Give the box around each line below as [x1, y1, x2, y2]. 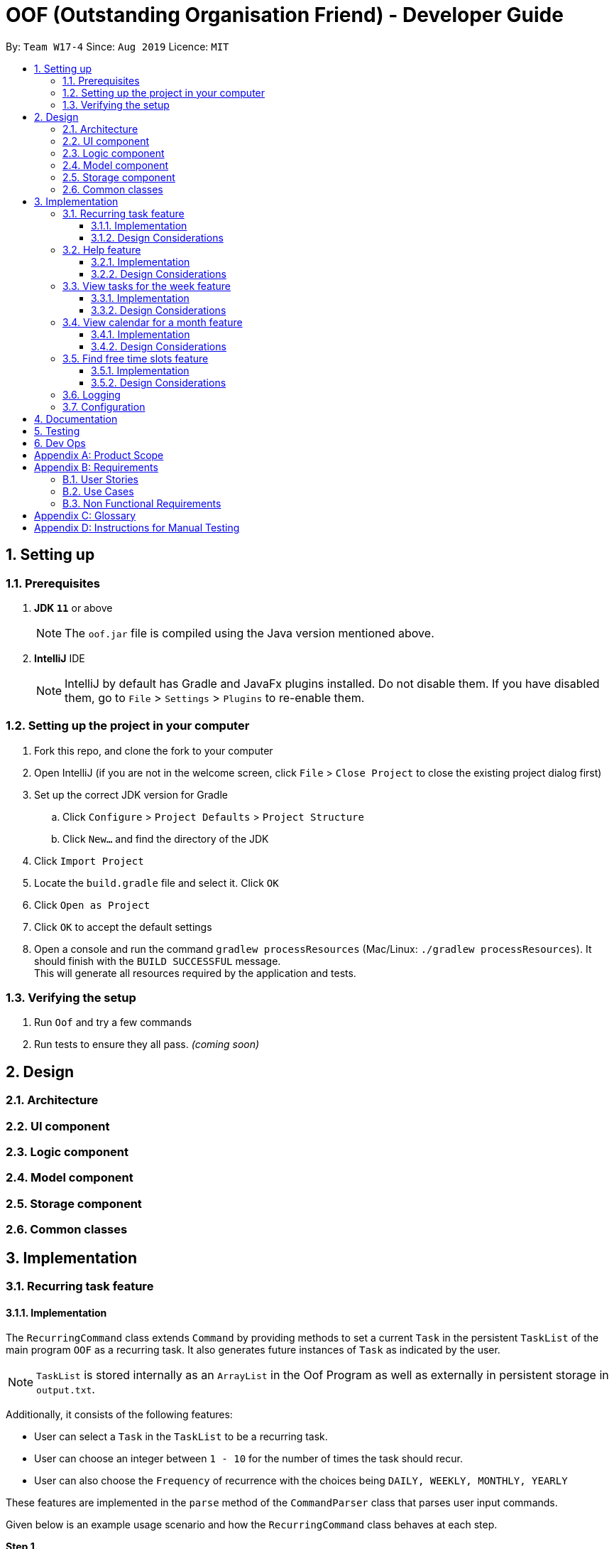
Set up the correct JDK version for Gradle [34, 788, 228, 801]
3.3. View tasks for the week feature [62, 279, 231, 292]
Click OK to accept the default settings [34, 920, 212, 933]
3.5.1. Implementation [91, 364, 190, 377]
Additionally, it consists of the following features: [6, 1408, 233, 1421]
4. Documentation [34, 412, 118, 425]
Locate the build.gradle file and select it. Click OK [34, 876, 279, 889]
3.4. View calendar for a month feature [62, 315, 243, 328]
